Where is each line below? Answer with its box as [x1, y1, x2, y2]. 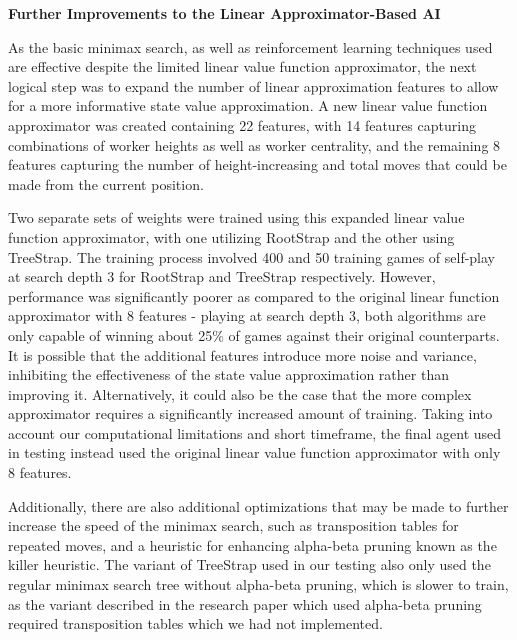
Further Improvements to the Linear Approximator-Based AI [8, 3, 441, 23]
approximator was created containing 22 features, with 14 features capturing [8, 114, 476, 135]
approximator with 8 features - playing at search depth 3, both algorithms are [8, 305, 486, 326]
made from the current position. [8, 173, 204, 194]
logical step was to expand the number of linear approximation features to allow [8, 75, 499, 96]
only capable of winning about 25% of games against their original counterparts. [8, 324, 500, 345]
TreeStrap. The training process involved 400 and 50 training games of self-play [8, 246, 496, 267]
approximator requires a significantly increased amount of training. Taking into [8, 403, 493, 424]
